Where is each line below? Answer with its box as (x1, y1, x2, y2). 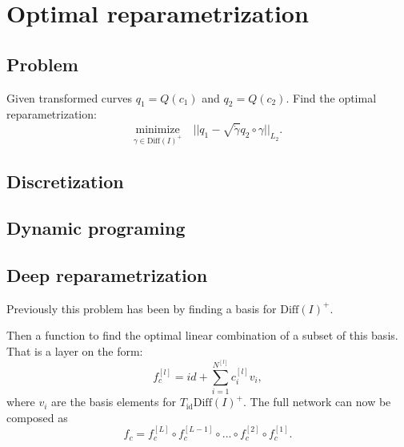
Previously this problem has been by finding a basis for (6, 300, 277, 316)
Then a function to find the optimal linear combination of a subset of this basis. (6, 327, 398, 344)
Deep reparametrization (6, 263, 208, 288)
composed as (6, 409, 68, 425)
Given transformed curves (6, 89, 133, 106)
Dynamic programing (6, 215, 186, 240)
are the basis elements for (51, 393, 176, 410)
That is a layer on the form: (6, 343, 143, 360)
